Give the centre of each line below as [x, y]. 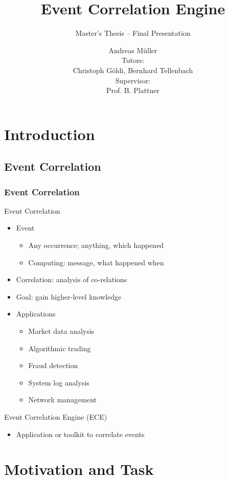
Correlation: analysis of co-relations [72, 279]
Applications [36, 314]
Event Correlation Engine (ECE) [56, 417]
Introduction [50, 134]
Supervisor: [133, 80]
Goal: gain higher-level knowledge [69, 296]
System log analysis [59, 382]
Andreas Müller [133, 50]
